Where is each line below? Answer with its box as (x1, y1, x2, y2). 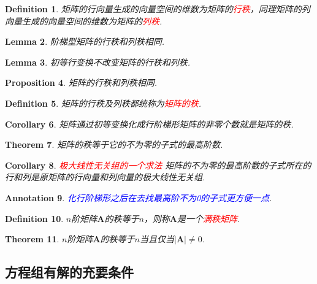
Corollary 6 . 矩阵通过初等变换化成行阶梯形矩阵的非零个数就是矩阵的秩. (5, 117, 294, 130)
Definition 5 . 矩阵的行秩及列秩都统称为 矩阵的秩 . (5, 96, 202, 109)
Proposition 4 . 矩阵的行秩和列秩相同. (5, 76, 157, 89)
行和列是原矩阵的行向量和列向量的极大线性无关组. (5, 171, 205, 183)
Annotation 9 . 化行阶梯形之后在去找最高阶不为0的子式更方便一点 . (5, 191, 272, 204)
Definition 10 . (5, 212, 64, 225)
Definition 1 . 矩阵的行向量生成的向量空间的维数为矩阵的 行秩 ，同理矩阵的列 (5, 2, 310, 15)
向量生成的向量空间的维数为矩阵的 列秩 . (5, 14, 162, 27)
